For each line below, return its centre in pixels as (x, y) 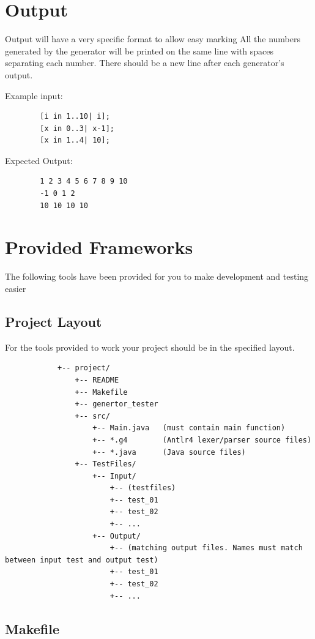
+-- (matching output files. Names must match (206, 548)
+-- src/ (92, 416)
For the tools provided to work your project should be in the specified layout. (150, 347)
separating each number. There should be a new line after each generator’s (145, 63)
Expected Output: (39, 160)
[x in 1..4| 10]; (75, 140)
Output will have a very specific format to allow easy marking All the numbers (153, 39)
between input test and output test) (82, 560)
